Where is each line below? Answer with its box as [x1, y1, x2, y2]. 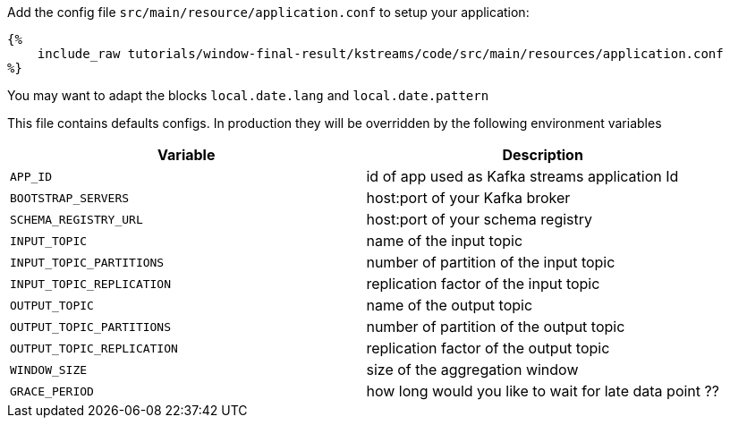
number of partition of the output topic [366, 318, 625, 336]
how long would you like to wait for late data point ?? [366, 382, 719, 400]
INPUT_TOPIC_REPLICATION [10, 276, 172, 291]
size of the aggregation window [366, 361, 579, 378]
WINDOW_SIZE [10, 362, 88, 377]
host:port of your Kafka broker [366, 189, 571, 207]
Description [502, 146, 583, 164]
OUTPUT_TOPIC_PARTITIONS [10, 319, 172, 334]
